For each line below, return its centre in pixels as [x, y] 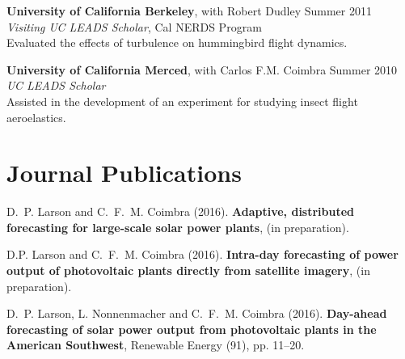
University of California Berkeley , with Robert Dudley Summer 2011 [189, 11]
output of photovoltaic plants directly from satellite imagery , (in [188, 270]
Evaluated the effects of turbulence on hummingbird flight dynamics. [177, 42]
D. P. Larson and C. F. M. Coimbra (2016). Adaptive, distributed [181, 211]
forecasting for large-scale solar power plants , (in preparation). [178, 227]
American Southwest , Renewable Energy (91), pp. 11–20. [156, 345]
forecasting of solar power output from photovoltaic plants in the [192, 329]
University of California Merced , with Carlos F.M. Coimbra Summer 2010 [202, 69]
